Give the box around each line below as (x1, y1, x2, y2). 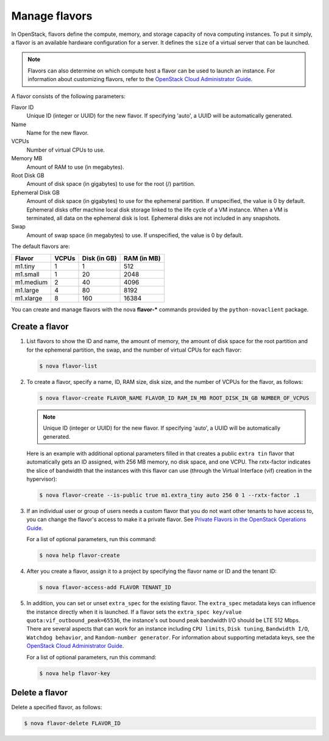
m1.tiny (15, 262, 35, 271)
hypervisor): (26, 475, 57, 483)
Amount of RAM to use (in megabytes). (26, 163, 124, 171)
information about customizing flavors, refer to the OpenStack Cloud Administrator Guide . (27, 76, 253, 83)
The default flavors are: (11, 243, 70, 250)
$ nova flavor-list (39, 363, 97, 369)
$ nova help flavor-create (39, 552, 120, 559)
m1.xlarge (15, 294, 43, 302)
